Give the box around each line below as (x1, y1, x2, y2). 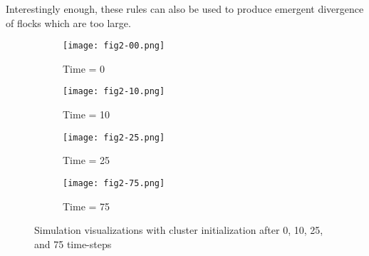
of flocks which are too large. (6, 15, 131, 30)
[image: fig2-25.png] (63, 132, 165, 143)
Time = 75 (63, 198, 110, 213)
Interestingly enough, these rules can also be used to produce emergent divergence (6, 1, 364, 16)
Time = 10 (63, 107, 110, 122)
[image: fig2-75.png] (63, 178, 165, 188)
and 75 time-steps (34, 236, 112, 251)
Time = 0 (63, 61, 105, 76)
